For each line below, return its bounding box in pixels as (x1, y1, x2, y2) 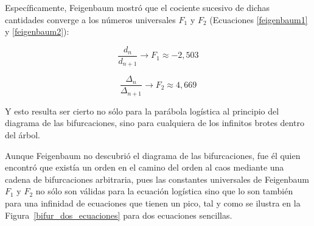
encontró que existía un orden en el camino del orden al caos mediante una (5, 161, 284, 174)
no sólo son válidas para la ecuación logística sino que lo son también (35, 185, 293, 197)
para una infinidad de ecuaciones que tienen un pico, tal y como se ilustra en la (5, 196, 301, 209)
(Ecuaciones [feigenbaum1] (209, 13, 308, 26)
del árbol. (5, 129, 41, 141)
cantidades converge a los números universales (5, 13, 176, 26)
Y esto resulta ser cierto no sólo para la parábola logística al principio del (5, 104, 279, 117)
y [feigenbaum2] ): (5, 25, 69, 38)
